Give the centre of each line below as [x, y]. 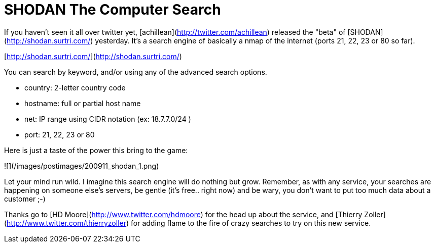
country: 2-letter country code [75, 87]
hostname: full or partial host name [83, 103]
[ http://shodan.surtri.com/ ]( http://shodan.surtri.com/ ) [93, 56]
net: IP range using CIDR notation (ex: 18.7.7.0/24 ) [108, 119]
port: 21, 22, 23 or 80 [60, 134]
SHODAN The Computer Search [113, 10]
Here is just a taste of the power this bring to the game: [96, 150]
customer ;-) [25, 199]
